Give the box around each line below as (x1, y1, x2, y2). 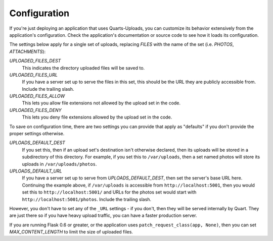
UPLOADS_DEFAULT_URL (9, 168, 62, 174)
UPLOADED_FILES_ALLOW (9, 93, 65, 99)
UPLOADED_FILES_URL (9, 72, 58, 78)
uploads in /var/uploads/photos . (22, 161, 97, 167)
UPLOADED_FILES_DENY (9, 107, 62, 113)
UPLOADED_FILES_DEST (9, 58, 61, 64)
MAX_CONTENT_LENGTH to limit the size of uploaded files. (9, 229, 133, 235)
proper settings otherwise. (9, 131, 65, 137)
